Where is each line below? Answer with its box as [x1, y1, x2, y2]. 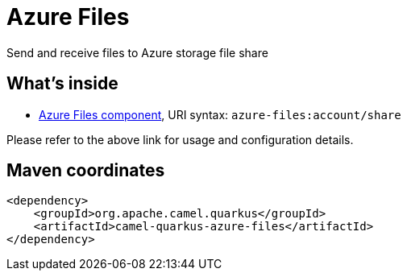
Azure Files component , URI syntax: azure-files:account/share [39, 107, 401, 122]
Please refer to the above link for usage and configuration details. [6, 132, 354, 147]
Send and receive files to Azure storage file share [6, 45, 268, 60]
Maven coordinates [6, 160, 165, 181]
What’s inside [6, 73, 118, 94]
